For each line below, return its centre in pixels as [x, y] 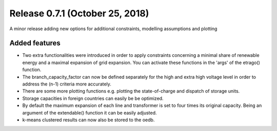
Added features [35, 43]
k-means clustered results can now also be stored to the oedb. [88, 120]
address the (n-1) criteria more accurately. [67, 84]
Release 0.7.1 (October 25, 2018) [79, 13]
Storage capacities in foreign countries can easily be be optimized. [93, 98]
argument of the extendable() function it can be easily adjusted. [90, 113]
